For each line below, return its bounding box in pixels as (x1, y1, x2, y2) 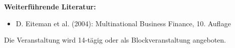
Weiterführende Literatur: (4, 1, 96, 11)
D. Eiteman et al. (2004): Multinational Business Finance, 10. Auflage (16, 18, 231, 28)
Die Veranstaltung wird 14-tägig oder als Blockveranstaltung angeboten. (4, 35, 226, 45)
